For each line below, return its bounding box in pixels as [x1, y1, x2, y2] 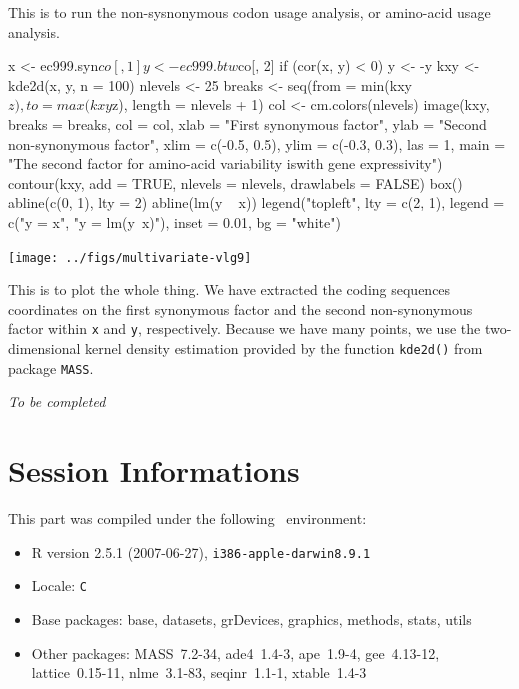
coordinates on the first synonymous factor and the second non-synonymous [8, 298, 473, 319]
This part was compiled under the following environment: [8, 508, 367, 529]
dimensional [8, 338, 81, 359]
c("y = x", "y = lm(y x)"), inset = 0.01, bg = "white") [8, 211, 341, 232]
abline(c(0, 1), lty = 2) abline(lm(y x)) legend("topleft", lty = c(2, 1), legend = [8, 192, 505, 213]
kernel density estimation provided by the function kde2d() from [85, 338, 483, 359]
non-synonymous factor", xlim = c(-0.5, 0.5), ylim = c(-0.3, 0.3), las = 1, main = [8, 133, 506, 154]
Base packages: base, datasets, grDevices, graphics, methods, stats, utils [31, 608, 472, 629]
